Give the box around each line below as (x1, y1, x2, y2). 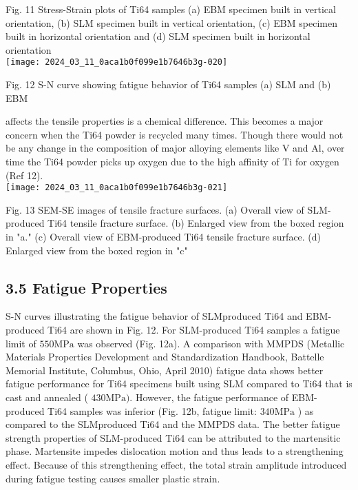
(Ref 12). (6, 167, 43, 182)
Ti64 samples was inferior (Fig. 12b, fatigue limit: (48, 403, 257, 418)
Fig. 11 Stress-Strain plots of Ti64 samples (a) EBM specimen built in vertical (6, 2, 336, 16)
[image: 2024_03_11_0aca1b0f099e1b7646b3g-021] (6, 183, 228, 193)
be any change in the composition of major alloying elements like (6, 141, 280, 155)
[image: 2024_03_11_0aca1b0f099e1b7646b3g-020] (6, 57, 228, 68)
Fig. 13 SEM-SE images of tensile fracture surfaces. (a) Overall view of (6, 202, 304, 216)
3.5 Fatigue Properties (6, 276, 167, 298)
